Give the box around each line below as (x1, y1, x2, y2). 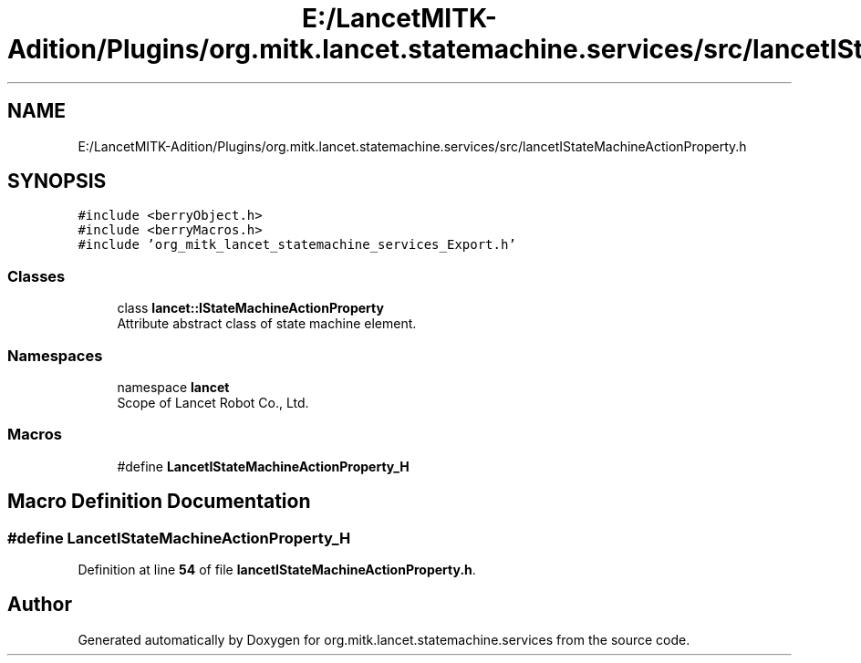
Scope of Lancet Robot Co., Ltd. (117, 394, 309, 410)
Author (7, 593, 72, 616)
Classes (7, 266, 66, 285)
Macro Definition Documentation (7, 490, 311, 513)
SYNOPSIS (7, 170, 107, 193)
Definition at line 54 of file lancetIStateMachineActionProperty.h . (78, 561, 476, 577)
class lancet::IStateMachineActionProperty (117, 300, 384, 316)
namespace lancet (117, 378, 230, 395)
